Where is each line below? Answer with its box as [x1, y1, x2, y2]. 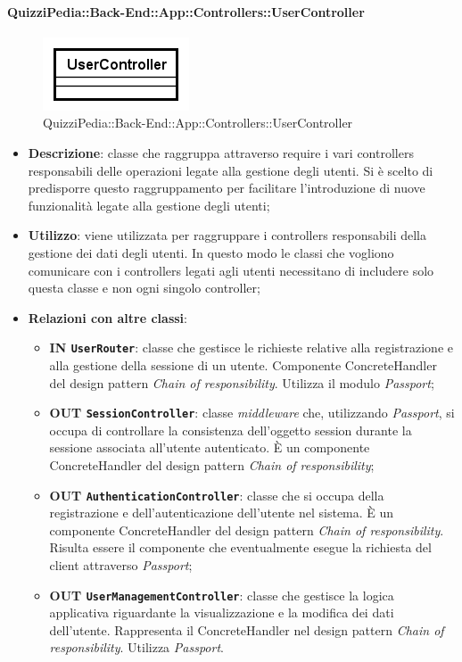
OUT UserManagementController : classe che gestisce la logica [49, 585, 394, 604]
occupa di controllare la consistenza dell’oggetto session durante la [49, 420, 412, 439]
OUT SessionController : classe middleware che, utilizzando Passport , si [49, 403, 455, 422]
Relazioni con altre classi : [28, 308, 187, 327]
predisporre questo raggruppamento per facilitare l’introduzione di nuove [28, 178, 425, 197]
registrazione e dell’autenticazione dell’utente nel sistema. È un [49, 503, 394, 522]
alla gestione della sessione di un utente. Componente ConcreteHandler [49, 355, 437, 374]
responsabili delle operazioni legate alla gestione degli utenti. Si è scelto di [28, 161, 433, 179]
